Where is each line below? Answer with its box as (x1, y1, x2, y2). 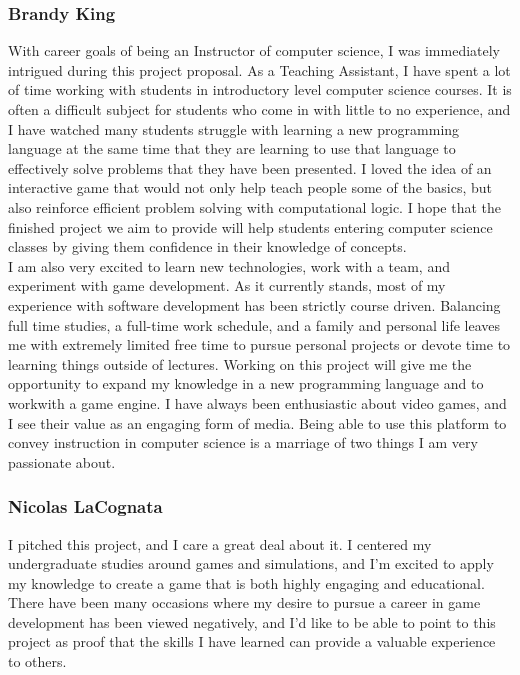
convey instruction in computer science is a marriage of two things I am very (8, 432, 478, 453)
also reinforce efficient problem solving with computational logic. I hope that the (8, 196, 501, 217)
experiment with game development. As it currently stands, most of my (8, 275, 446, 296)
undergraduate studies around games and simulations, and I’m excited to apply (8, 553, 494, 574)
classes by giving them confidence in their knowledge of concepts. (8, 236, 407, 257)
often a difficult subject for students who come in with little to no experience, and (8, 99, 511, 119)
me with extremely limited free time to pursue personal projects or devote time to (8, 334, 511, 355)
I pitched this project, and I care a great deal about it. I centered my (8, 533, 432, 554)
